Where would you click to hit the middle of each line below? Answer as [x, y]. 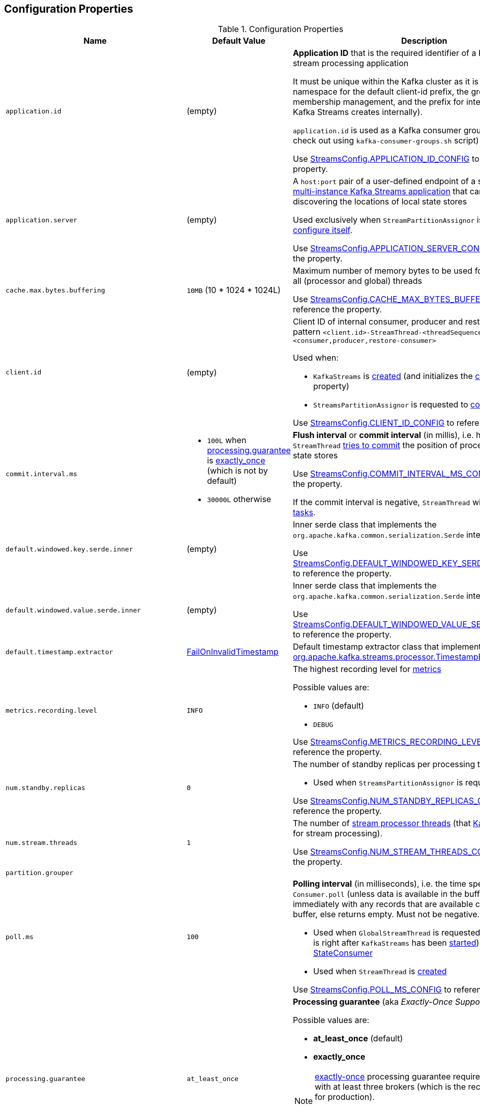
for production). [344, 1097]
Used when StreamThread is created [380, 971]
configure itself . [322, 230]
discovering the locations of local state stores [380, 202]
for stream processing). [338, 834]
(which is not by [237, 471]
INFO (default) [338, 706]
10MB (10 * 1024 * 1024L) [234, 290]
